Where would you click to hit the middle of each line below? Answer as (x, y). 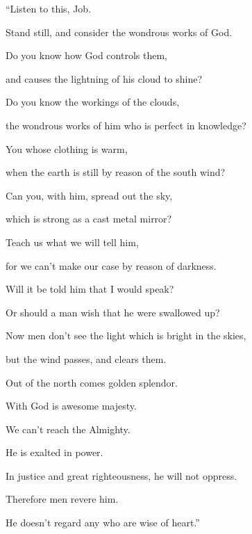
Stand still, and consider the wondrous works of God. (119, 32)
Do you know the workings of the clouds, (93, 102)
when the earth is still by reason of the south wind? (116, 172)
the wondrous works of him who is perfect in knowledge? (126, 125)
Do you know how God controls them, (86, 55)
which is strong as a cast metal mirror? (89, 219)
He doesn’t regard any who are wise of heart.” (103, 523)
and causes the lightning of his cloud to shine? (104, 78)
